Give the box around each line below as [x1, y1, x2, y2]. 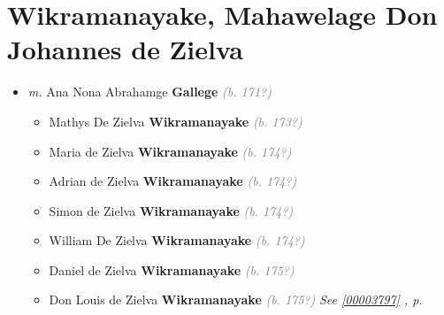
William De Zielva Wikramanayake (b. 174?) [49, 231, 305, 250]
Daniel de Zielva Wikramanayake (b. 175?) [49, 260, 295, 279]
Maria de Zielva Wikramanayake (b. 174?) [49, 142, 292, 160]
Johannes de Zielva [7, 31, 243, 67]
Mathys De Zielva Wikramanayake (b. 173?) [49, 111, 302, 130]
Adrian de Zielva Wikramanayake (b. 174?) [49, 172, 297, 190]
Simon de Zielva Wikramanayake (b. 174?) [49, 201, 294, 219]
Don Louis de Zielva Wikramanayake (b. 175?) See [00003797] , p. [49, 290, 423, 309]
